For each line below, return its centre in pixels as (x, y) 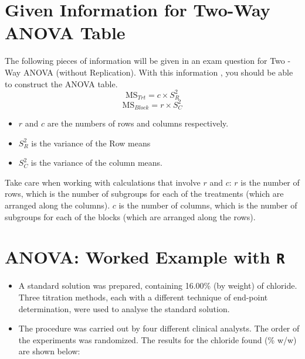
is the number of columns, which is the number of (208, 205)
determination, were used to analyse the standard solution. (124, 308)
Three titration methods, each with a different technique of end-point (143, 297)
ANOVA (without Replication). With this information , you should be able (158, 72)
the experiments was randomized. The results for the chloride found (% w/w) (157, 339)
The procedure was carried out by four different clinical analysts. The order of (159, 328)
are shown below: (49, 351)
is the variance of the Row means (91, 143)
